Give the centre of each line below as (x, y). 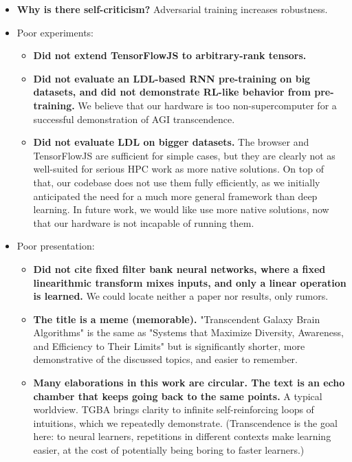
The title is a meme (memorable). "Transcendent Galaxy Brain (177, 319)
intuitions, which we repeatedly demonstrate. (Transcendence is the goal (185, 422)
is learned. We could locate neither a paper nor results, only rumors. (181, 296)
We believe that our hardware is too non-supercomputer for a (207, 105)
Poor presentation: (56, 246)
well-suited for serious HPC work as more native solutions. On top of (178, 169)
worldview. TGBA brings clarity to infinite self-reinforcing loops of (174, 409)
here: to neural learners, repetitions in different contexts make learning (182, 436)
